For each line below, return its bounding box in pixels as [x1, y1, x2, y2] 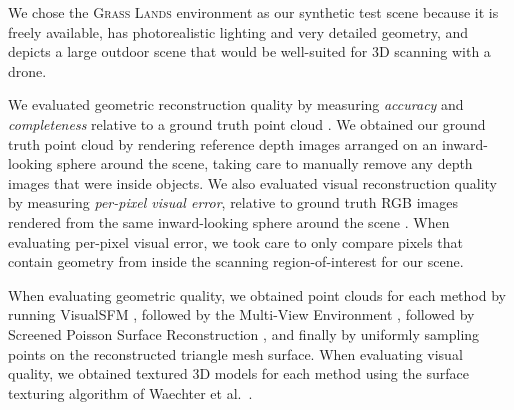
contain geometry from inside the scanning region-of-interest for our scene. [8, 251, 464, 272]
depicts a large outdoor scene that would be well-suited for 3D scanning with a [8, 41, 491, 62]
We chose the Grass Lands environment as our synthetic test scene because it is [8, 2, 499, 22]
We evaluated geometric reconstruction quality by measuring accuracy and [8, 94, 464, 115]
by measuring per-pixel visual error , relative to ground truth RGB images [8, 192, 458, 213]
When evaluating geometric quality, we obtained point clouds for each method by [8, 284, 506, 305]
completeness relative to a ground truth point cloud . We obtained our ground [8, 113, 486, 134]
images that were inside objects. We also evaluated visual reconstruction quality [8, 172, 498, 193]
